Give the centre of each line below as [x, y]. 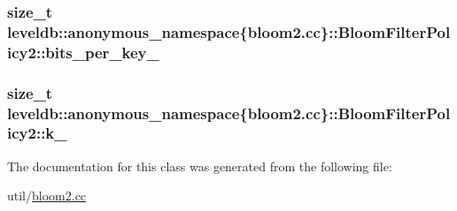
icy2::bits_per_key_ [83, 52]
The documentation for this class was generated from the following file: [200, 166]
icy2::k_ [37, 133]
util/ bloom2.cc [47, 196]
